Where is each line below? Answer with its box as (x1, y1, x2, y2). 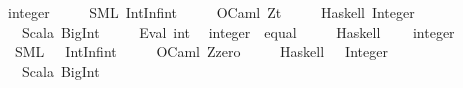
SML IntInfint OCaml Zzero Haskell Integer (14, 41, 388, 62)
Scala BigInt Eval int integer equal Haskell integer (21, 21, 455, 42)
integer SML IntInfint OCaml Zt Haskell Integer (7, 2, 415, 22)
